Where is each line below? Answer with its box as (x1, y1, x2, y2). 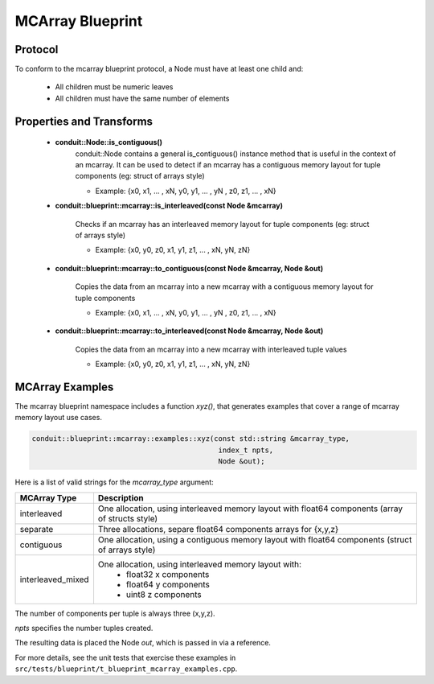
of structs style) (97, 513, 158, 524)
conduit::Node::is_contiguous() (55, 138, 163, 147)
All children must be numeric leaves (55, 82, 174, 92)
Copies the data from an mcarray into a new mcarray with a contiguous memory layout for (75, 282, 374, 291)
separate (19, 523, 54, 534)
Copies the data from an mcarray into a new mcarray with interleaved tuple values (75, 344, 347, 354)
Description (97, 492, 144, 503)
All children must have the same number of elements (55, 93, 230, 103)
